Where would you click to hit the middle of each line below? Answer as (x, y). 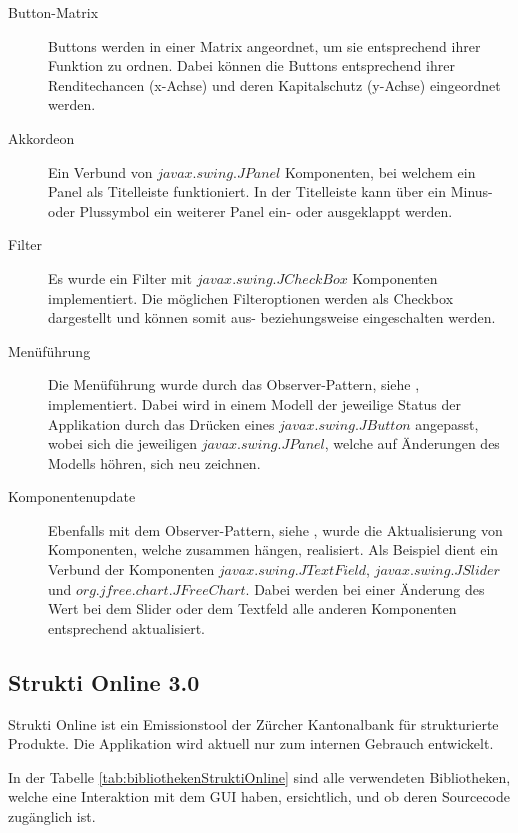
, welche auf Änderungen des (412, 443)
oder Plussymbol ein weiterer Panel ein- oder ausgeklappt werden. (250, 210)
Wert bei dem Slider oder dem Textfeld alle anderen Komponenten (252, 608)
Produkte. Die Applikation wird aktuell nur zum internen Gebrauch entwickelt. (251, 743)
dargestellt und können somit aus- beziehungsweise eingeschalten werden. (272, 317)
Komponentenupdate (72, 496)
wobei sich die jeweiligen (123, 443)
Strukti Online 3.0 (104, 681)
